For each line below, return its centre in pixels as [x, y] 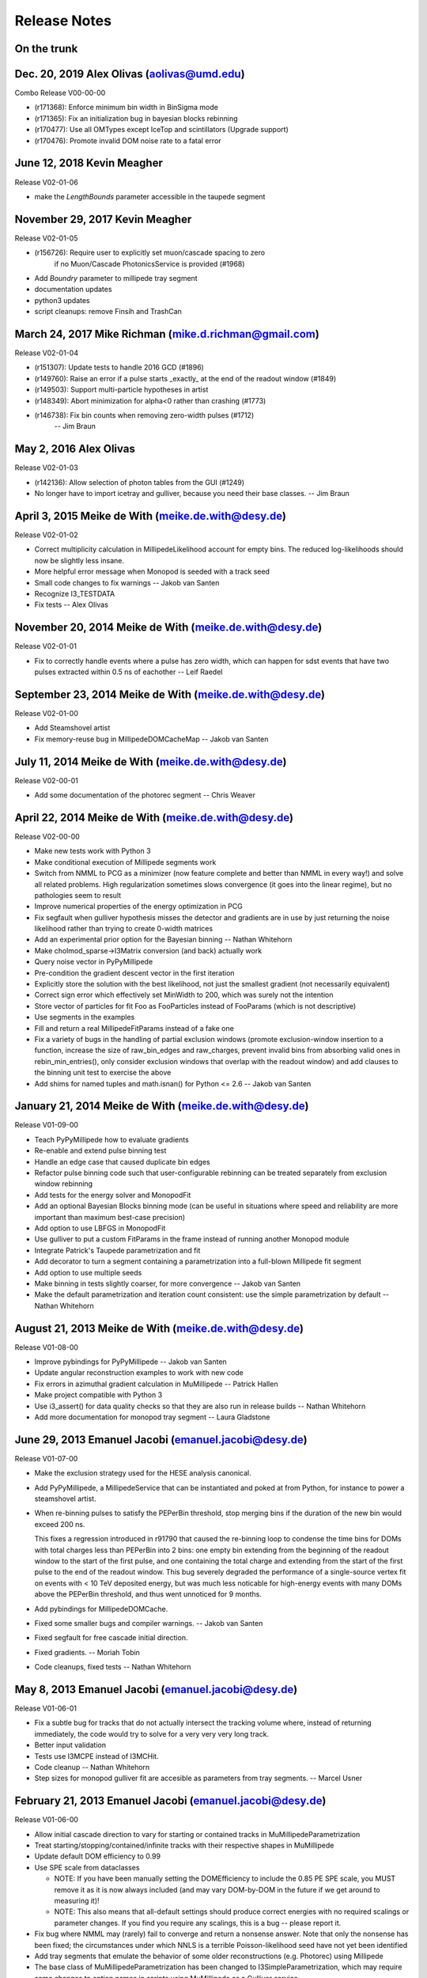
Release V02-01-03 [46, 468]
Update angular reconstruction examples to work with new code [139, 1373]
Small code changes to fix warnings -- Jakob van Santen [127, 582]
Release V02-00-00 [47, 836]
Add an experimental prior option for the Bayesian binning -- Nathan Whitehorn [163, 940]
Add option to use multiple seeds [88, 1272]
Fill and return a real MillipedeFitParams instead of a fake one [134, 1028]
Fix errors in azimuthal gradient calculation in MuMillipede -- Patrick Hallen [156, 1384]
